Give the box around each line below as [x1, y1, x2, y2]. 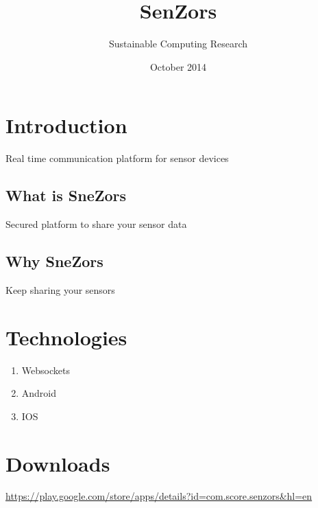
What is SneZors [5, 185, 127, 206]
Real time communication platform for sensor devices [5, 151, 229, 165]
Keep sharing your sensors [5, 282, 115, 297]
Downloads [5, 449, 110, 477]
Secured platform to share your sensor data [5, 217, 187, 231]
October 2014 [149, 59, 207, 73]
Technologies [5, 323, 127, 351]
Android [21, 386, 57, 400]
